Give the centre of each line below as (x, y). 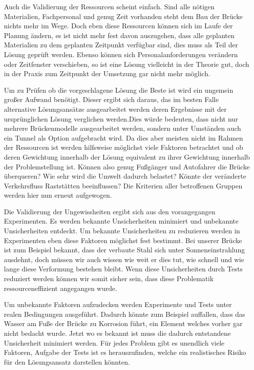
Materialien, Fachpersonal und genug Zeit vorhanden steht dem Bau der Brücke (123, 16)
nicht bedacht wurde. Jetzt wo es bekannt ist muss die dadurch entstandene (117, 333)
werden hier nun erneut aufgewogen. (58, 195)
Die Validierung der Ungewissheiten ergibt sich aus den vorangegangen (110, 211)
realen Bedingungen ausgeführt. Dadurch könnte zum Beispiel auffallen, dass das (125, 314)
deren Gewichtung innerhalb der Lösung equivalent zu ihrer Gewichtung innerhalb (127, 156)
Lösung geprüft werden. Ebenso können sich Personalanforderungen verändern (121, 54)
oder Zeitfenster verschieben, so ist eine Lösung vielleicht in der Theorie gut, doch (127, 64)
